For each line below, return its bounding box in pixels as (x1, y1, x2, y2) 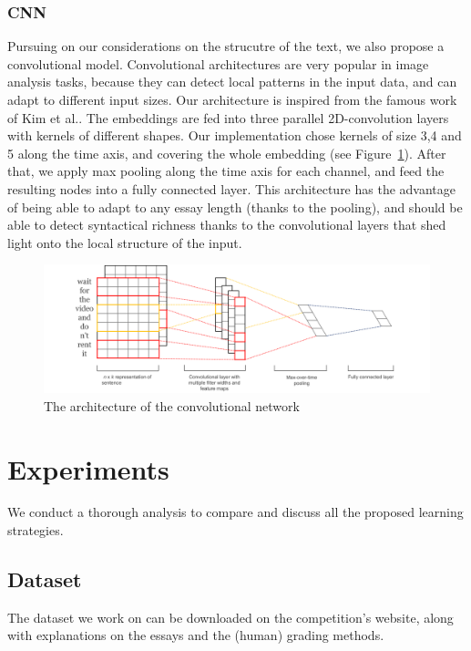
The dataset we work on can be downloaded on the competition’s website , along (7, 607, 454, 626)
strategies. (7, 521, 64, 540)
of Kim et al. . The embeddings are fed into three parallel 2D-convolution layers (7, 108, 449, 127)
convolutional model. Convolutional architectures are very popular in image (7, 54, 429, 73)
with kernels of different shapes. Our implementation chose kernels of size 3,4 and (7, 126, 462, 145)
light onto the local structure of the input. (7, 232, 242, 252)
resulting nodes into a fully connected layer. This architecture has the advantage (7, 179, 456, 198)
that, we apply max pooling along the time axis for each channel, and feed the (7, 161, 445, 181)
